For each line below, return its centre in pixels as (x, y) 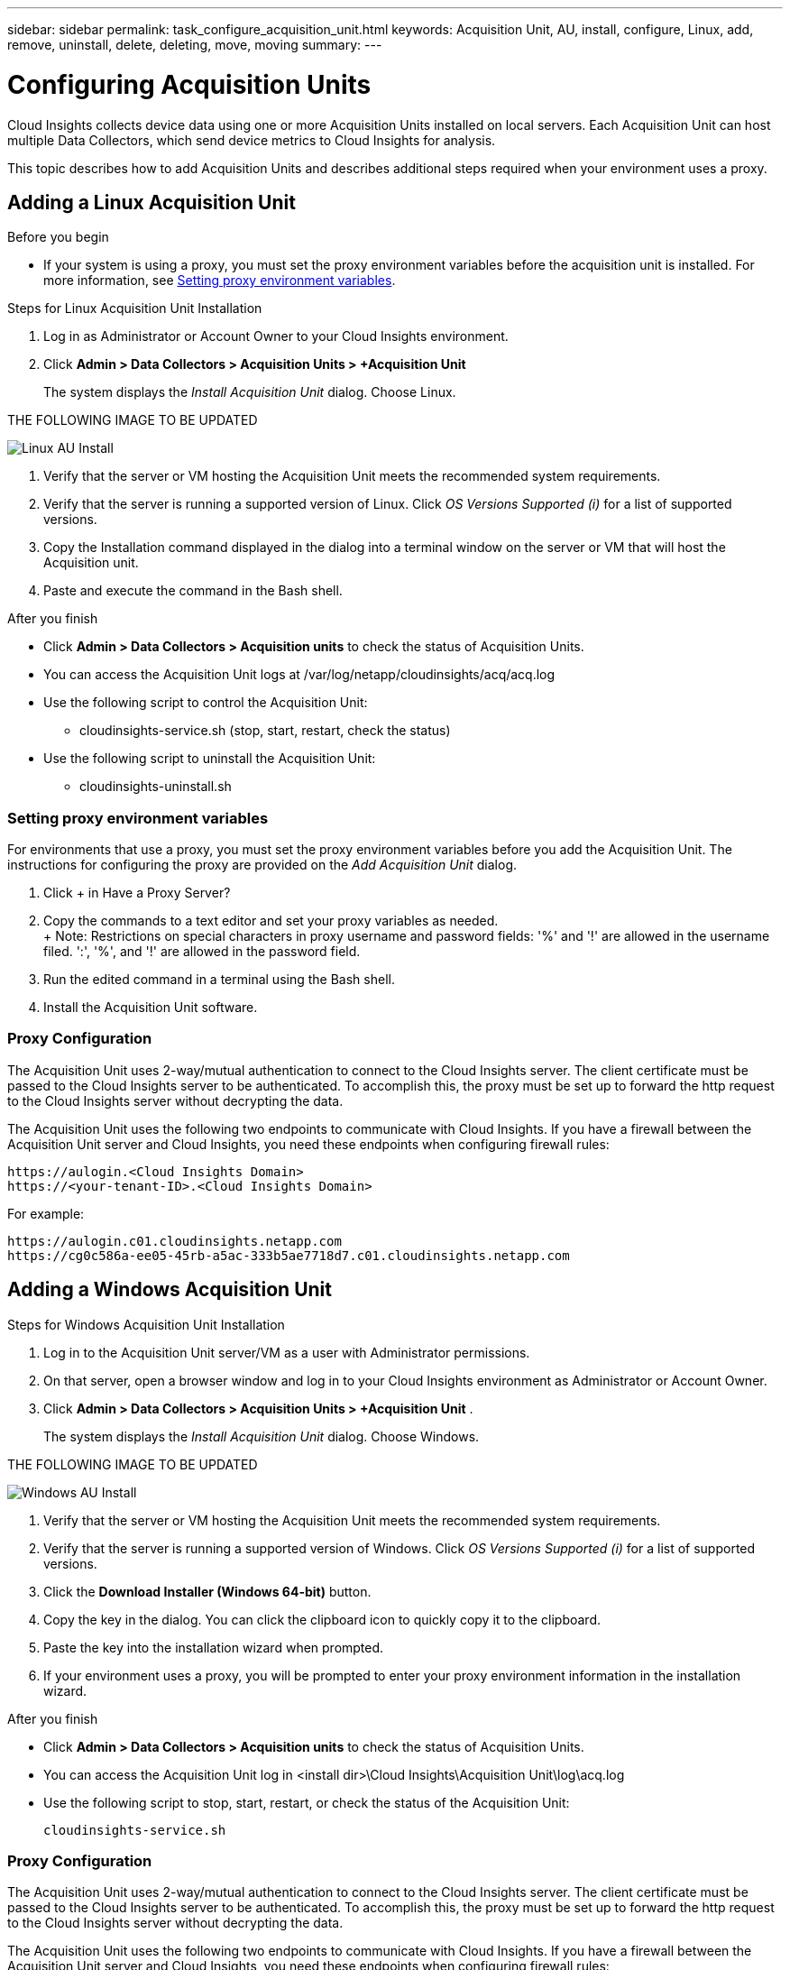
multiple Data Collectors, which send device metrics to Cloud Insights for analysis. (252, 140)
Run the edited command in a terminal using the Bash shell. (219, 980)
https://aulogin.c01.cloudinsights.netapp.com (175, 1241)
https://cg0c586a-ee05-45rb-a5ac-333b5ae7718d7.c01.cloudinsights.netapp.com (289, 1255)
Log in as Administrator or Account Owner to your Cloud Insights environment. (276, 336)
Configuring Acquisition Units (189, 84)
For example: (46, 1213)
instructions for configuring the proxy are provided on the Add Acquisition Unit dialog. (262, 865)
